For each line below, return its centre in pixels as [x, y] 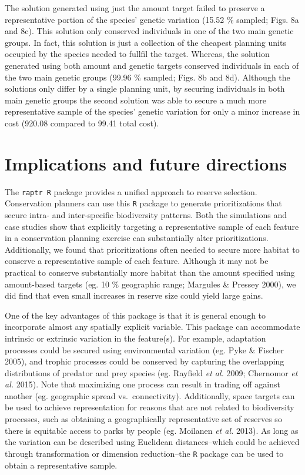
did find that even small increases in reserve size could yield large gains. [134, 295]
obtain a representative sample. [61, 465]
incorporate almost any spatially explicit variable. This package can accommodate [152, 327]
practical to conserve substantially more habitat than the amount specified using [150, 272]
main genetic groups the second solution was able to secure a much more [135, 100]
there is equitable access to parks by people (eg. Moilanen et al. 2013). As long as [152, 430]
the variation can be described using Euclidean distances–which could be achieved [152, 442]
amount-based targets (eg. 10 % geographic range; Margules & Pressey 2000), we [150, 284]
